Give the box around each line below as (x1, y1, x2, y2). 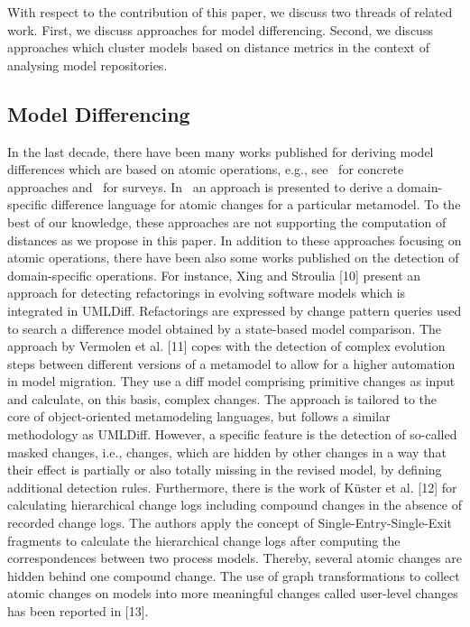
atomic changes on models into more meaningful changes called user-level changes (7, 584, 458, 603)
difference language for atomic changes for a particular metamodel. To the (51, 195, 461, 214)
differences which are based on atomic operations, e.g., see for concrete (7, 160, 404, 179)
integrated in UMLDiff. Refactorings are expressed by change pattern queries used (7, 300, 462, 319)
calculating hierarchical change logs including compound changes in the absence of (7, 495, 462, 514)
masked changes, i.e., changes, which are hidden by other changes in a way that (7, 442, 447, 461)
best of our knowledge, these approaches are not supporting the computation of (7, 212, 447, 231)
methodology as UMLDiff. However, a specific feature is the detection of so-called (7, 425, 457, 444)
